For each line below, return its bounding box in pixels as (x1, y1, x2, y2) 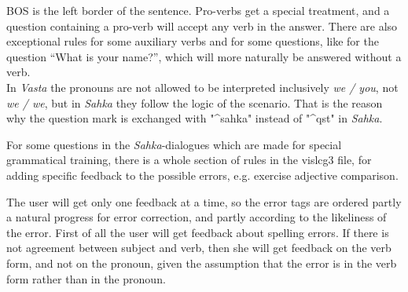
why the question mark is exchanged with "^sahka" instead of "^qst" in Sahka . (6, 110, 383, 126)
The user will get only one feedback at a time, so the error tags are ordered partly (6, 193, 402, 210)
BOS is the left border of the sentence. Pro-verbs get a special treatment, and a (6, 2, 390, 18)
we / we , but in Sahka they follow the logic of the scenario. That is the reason (6, 94, 383, 111)
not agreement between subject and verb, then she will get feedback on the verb (6, 239, 391, 256)
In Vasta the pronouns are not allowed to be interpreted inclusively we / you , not (6, 78, 399, 95)
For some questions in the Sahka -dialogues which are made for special (6, 136, 342, 152)
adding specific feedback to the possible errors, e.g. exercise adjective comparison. (6, 166, 399, 183)
